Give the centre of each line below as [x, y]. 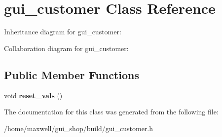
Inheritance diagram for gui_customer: [63, 32]
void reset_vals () [33, 95]
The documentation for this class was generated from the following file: [111, 112]
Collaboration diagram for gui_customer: [66, 48]
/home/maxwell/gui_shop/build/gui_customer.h [79, 128]
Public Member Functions [72, 74]
